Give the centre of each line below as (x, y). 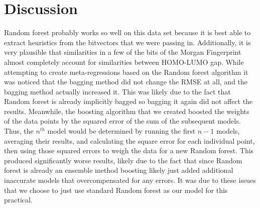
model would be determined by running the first (121, 131)
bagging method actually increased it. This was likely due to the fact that (117, 91)
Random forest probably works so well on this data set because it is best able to (127, 32)
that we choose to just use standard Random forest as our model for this (116, 190)
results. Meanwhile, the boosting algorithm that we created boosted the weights (127, 111)
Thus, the (19, 131)
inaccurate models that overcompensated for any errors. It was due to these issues (130, 180)
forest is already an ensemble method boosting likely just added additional (119, 170)
